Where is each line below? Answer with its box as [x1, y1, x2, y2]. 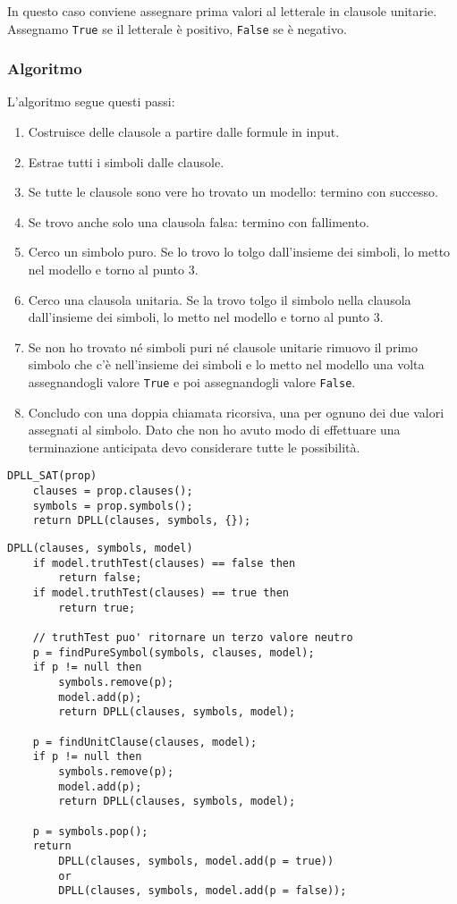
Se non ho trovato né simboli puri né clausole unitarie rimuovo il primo [28, 337, 418, 356]
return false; [58, 571, 142, 585]
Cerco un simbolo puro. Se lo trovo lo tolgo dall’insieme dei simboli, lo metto [28, 242, 451, 261]
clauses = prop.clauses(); [32, 485, 193, 498]
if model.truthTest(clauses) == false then [32, 556, 296, 570]
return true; [58, 601, 136, 614]
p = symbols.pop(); [32, 824, 148, 838]
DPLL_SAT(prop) [7, 469, 97, 483]
